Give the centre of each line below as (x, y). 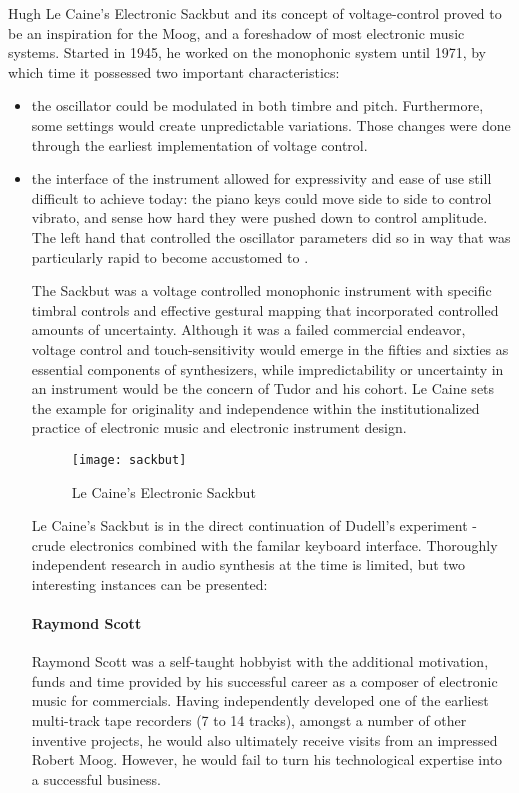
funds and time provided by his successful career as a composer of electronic (264, 680)
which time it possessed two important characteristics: (174, 71)
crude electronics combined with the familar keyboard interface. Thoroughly (264, 544)
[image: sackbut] (129, 459)
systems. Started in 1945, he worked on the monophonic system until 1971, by (247, 52)
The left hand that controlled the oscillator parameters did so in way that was (271, 236)
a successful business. (96, 778)
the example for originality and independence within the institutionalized (255, 407)
